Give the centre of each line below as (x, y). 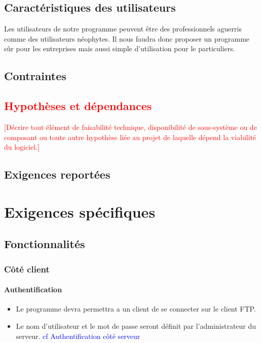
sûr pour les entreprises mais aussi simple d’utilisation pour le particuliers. (120, 48)
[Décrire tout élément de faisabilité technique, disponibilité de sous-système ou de (130, 127)
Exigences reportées (57, 174)
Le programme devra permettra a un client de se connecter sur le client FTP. (136, 309)
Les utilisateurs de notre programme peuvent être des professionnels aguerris (123, 29)
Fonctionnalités (45, 244)
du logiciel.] (22, 147)
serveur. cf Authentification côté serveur (78, 336)
